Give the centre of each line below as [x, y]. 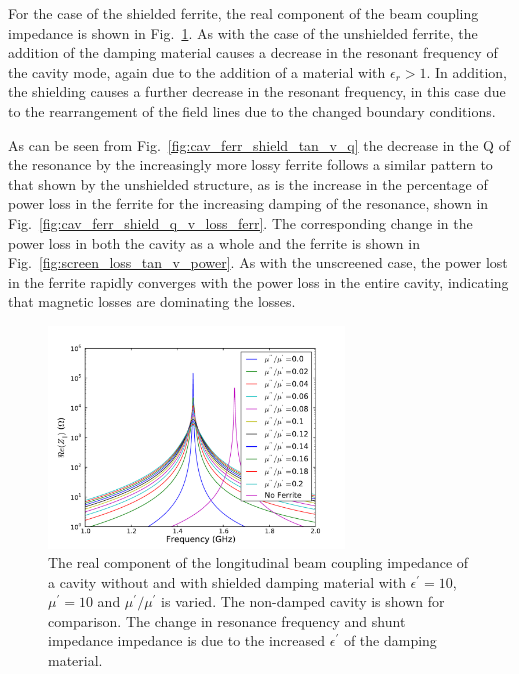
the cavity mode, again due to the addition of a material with [197, 71]
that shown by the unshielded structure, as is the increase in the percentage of [248, 183]
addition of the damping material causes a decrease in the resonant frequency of [253, 52]
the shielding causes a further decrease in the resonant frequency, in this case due [257, 91]
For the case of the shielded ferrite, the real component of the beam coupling [243, 13]
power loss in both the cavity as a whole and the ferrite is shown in [214, 242]
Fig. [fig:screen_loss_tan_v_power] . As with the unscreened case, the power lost [258, 262]
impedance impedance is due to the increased [187, 640]
